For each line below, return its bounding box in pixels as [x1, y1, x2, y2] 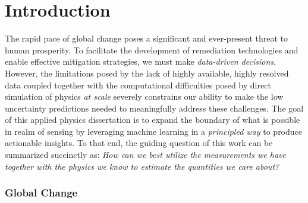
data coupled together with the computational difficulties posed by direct [5, 78, 271, 91]
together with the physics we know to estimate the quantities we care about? [5, 160, 279, 172]
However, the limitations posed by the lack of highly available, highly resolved [5, 66, 289, 79]
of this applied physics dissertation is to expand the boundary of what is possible [5, 113, 300, 126]
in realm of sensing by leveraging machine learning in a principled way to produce [5, 125, 303, 137]
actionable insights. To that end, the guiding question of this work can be [5, 137, 273, 149]
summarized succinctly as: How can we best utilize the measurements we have [5, 148, 286, 161]
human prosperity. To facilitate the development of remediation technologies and [5, 43, 298, 56]
